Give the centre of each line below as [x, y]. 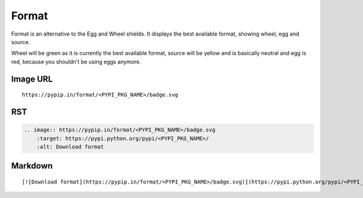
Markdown [32, 166]
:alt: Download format [70, 147]
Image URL [32, 79]
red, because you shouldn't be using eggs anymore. [76, 62]
